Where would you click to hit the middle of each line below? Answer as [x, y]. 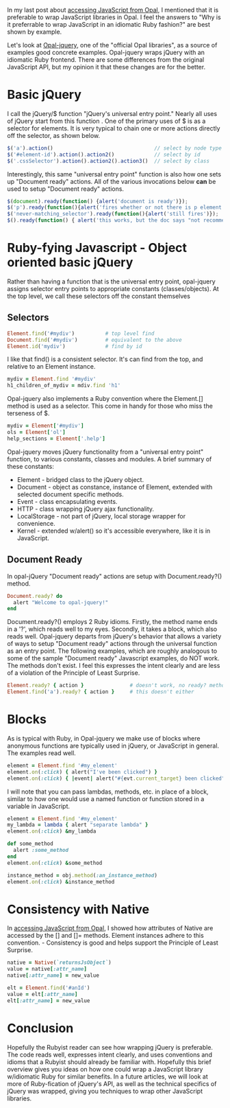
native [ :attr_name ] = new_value [53, 976]
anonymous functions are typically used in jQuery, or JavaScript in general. [113, 746]
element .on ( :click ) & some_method [55, 863]
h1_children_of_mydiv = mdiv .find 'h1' [64, 386]
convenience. [36, 523]
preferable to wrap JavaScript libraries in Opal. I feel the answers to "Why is [114, 17]
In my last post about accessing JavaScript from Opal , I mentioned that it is [113, 10]
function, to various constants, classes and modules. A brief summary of [110, 459]
